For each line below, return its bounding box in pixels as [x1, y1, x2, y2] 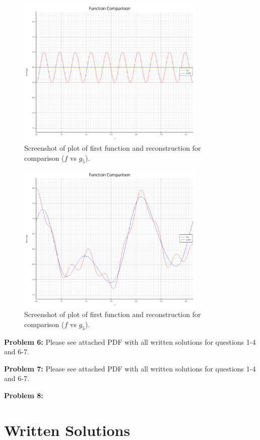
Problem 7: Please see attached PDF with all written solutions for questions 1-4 [4, 363, 256, 373]
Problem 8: [4, 390, 43, 401]
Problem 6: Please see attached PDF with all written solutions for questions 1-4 [4, 336, 256, 347]
